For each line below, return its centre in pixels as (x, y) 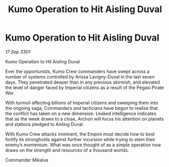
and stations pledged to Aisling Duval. (45, 124)
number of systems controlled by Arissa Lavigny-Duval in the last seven (80, 76)
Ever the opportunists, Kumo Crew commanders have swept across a (77, 71)
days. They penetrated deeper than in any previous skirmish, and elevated (83, 82)
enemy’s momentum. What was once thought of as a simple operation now (83, 145)
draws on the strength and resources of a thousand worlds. (67, 150)
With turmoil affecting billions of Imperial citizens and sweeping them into (82, 103)
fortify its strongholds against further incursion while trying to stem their (80, 139)
